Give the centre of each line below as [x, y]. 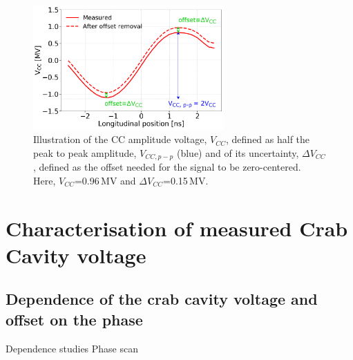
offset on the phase [74, 319]
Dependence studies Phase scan [72, 348]
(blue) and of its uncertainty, [238, 152]
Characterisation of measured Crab [177, 228]
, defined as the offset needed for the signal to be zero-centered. [167, 167]
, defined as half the [268, 139]
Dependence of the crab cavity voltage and [162, 299]
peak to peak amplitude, [85, 152]
